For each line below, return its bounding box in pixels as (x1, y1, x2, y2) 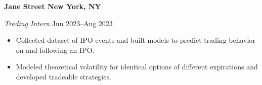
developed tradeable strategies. (16, 71, 111, 81)
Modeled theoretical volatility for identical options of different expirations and (16, 61, 258, 72)
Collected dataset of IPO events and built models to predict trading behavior (16, 35, 255, 45)
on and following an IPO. (16, 44, 95, 55)
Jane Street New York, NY (4, 1, 101, 11)
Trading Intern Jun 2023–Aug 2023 (4, 18, 113, 28)
